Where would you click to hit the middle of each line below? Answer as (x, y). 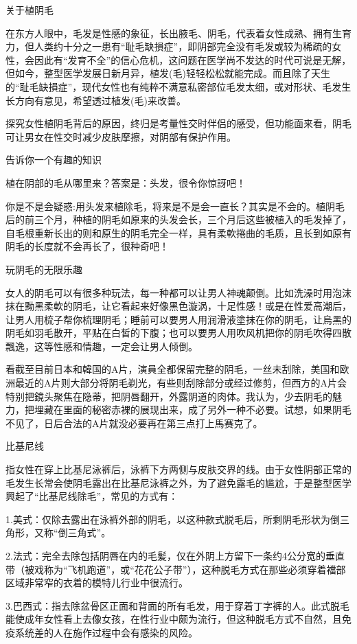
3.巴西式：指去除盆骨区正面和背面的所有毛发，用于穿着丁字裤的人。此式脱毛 (177, 605)
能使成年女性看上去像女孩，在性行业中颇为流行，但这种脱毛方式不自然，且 (174, 619)
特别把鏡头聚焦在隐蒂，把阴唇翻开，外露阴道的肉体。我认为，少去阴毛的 (169, 396)
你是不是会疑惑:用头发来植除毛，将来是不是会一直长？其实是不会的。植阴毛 (175, 206)
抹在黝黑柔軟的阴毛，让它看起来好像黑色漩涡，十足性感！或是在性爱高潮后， (178, 306)
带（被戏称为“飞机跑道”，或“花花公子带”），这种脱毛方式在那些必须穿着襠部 (176, 569)
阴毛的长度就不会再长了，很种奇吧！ (87, 246)
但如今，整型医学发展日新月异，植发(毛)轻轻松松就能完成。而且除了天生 (168, 73)
